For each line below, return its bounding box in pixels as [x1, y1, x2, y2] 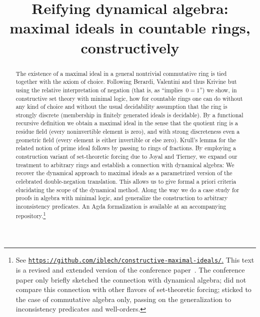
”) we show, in [199, 85, 237, 94]
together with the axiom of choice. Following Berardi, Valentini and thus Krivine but [15, 77, 237, 86]
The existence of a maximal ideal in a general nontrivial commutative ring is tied [15, 69, 227, 77]
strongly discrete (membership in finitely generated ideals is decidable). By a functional [15, 110, 243, 119]
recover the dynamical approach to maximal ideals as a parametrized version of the [15, 169, 232, 177]
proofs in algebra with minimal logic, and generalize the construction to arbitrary [15, 194, 228, 202]
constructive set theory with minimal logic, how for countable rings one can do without [15, 94, 243, 102]
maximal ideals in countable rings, [9, 17, 250, 38]
